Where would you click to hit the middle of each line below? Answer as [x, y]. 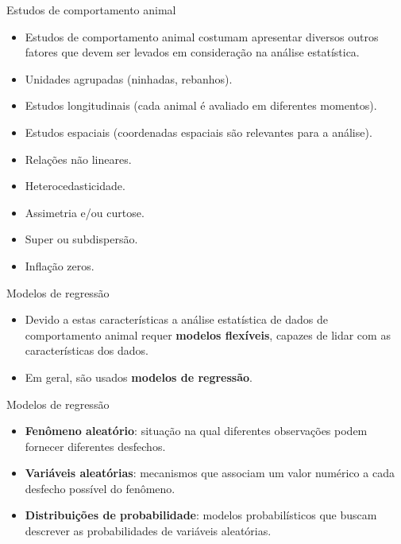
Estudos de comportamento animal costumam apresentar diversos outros [202, 36]
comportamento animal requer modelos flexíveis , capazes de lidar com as [208, 334]
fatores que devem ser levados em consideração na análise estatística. [192, 52]
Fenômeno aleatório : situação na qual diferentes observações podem [196, 431]
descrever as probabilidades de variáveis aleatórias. [148, 531]
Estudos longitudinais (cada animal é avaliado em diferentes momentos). [201, 105]
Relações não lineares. [78, 159]
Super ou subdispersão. [81, 239]
